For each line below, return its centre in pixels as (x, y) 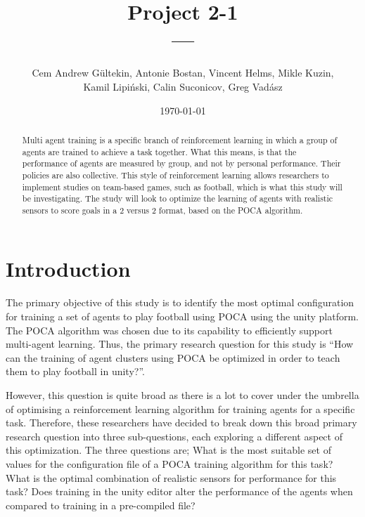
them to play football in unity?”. (75, 371)
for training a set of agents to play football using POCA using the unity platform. (182, 316)
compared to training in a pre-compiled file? (101, 505)
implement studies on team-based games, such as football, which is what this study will (182, 186)
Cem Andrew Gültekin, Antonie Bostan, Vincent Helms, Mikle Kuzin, (183, 73)
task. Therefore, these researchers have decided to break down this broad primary (181, 423)
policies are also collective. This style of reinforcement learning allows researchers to (175, 175)
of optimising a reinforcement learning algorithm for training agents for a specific (180, 408)
